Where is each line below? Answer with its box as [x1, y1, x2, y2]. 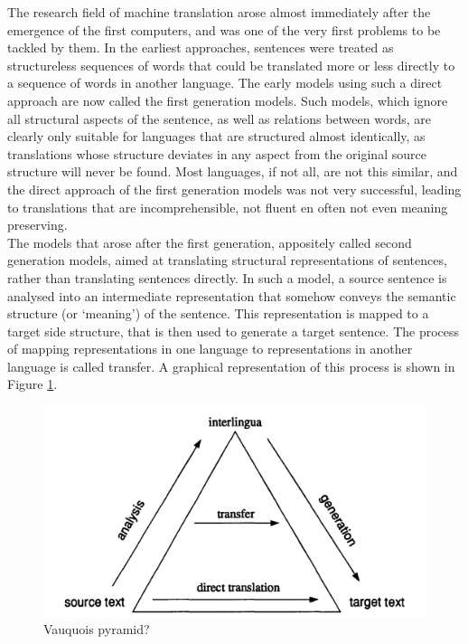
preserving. [7, 215, 68, 234]
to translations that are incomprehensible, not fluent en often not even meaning [7, 197, 448, 216]
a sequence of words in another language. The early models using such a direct [7, 73, 443, 92]
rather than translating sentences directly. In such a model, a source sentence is [7, 268, 447, 287]
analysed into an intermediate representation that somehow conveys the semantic [7, 286, 456, 305]
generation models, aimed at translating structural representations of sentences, [7, 251, 447, 270]
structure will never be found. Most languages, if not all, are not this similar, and [7, 162, 458, 181]
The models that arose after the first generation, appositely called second [7, 232, 412, 251]
